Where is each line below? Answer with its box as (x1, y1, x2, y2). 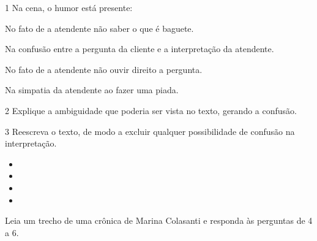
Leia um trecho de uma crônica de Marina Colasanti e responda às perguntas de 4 (5, 214, 313, 227)
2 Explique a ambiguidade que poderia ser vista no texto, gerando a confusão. (5, 104, 297, 117)
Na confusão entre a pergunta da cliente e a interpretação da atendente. (5, 42, 274, 55)
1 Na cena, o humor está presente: (5, 1, 133, 13)
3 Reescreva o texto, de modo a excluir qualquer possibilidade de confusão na (5, 124, 295, 137)
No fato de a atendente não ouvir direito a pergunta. (5, 63, 203, 75)
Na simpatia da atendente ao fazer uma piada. (5, 83, 179, 96)
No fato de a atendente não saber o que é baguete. (5, 21, 194, 34)
